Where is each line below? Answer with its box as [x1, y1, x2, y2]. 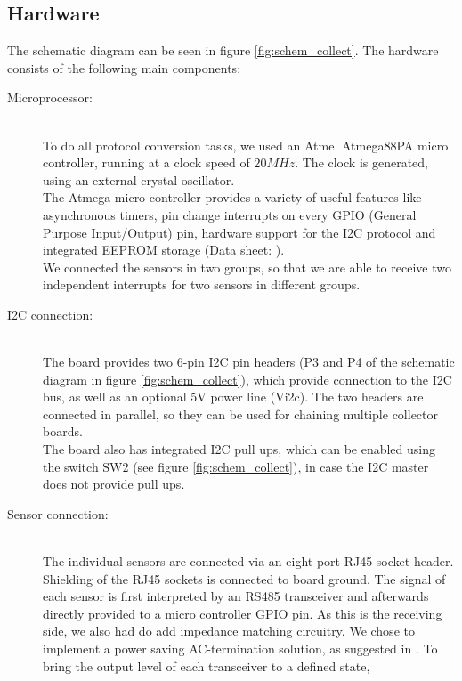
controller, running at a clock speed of [43, 153, 250, 172]
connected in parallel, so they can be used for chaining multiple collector [43, 404, 438, 423]
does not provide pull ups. [43, 474, 185, 493]
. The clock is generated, [295, 153, 429, 172]
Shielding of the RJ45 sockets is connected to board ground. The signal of [43, 569, 446, 588]
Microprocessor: [7, 88, 93, 107]
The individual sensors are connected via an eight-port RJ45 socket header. [43, 552, 454, 571]
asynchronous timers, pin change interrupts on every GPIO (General [43, 205, 417, 223]
